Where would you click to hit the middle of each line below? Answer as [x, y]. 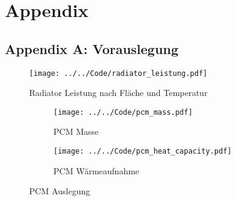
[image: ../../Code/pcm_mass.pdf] [123, 112]
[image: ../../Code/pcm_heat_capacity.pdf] [143, 152]
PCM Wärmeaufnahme [97, 170]
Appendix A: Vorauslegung [92, 48]
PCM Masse [76, 131]
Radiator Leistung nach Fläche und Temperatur [118, 93]
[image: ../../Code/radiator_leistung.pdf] [118, 73]
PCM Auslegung [60, 191]
